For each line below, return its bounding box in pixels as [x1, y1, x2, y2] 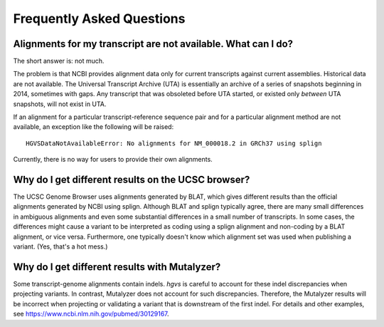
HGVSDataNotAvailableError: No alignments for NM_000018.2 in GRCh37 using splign [26, 139, 322, 147]
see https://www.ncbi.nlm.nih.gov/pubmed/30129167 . [13, 310, 170, 318]
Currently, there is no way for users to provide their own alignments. [13, 155, 213, 164]
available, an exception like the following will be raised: [13, 123, 174, 131]
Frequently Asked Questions [13, 11, 186, 26]
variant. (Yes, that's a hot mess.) [13, 242, 108, 251]
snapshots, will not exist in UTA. [13, 100, 107, 108]
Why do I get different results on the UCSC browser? [13, 174, 250, 185]
